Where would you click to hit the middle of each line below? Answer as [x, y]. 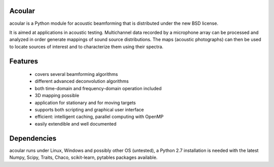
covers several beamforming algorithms [76, 74]
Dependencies [33, 138]
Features [24, 61]
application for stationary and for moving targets [85, 102]
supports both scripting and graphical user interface [89, 110]
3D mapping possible [57, 96]
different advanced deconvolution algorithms [82, 81]
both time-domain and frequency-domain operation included [98, 88]
